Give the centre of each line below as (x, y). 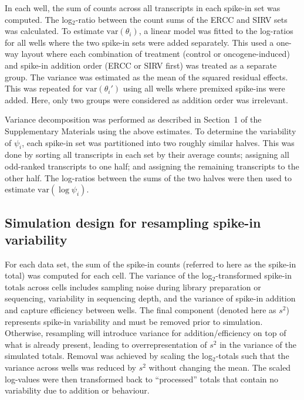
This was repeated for (44, 88)
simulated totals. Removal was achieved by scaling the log (109, 356)
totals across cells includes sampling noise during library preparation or (133, 287)
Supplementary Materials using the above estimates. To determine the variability (151, 130)
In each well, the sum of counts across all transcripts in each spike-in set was (143, 8)
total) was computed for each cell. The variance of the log (109, 275)
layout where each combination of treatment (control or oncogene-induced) (156, 54)
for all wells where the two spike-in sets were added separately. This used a (139, 42)
